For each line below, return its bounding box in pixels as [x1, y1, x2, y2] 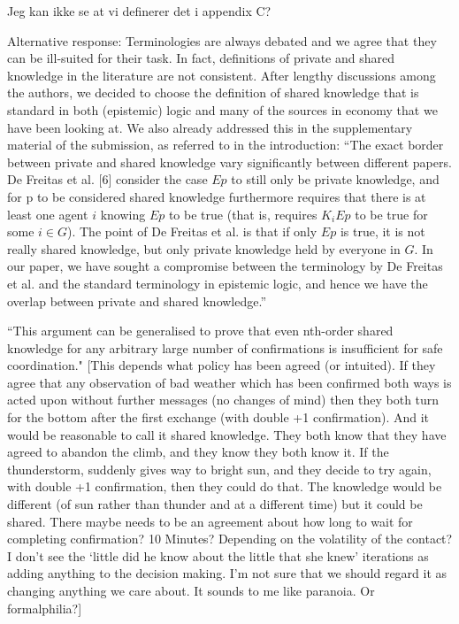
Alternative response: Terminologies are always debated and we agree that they [7, 31, 437, 50]
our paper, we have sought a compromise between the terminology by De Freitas [7, 257, 443, 275]
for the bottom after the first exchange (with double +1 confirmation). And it [7, 408, 430, 427]
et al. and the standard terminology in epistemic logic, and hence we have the [7, 273, 428, 292]
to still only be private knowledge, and [231, 170, 440, 189]
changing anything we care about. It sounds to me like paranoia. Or [7, 582, 375, 599]
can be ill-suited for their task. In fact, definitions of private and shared [7, 49, 395, 67]
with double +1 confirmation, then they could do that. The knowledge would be [7, 477, 442, 496]
